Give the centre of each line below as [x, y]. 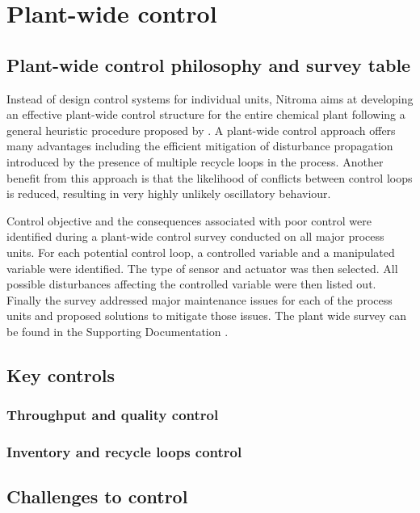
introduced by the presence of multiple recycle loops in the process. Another [195, 161]
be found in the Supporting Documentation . [118, 331]
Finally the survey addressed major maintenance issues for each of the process [199, 299]
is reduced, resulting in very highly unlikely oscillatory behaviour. [169, 193]
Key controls [61, 374]
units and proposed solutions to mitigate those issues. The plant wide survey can [207, 315]
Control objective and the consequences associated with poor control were [189, 220]
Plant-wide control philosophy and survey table [209, 64]
